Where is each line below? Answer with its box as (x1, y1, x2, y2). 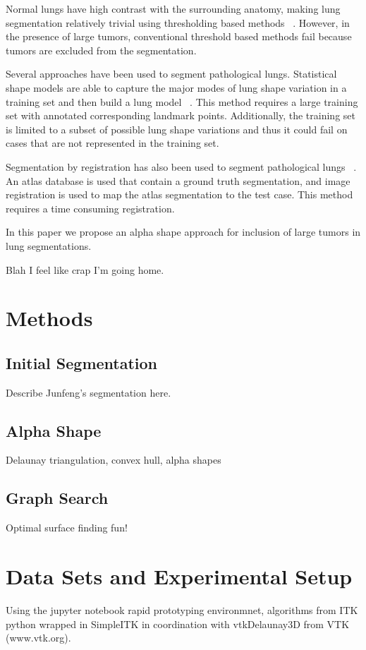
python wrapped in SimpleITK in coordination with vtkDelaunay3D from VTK (6, 616, 350, 631)
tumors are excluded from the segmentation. (6, 42, 197, 57)
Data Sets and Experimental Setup (6, 562, 353, 591)
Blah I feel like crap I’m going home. (6, 262, 164, 277)
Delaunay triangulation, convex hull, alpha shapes (6, 452, 221, 467)
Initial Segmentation (6, 351, 158, 373)
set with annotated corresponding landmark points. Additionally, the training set (6, 108, 355, 123)
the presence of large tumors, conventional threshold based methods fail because (6, 29, 352, 44)
